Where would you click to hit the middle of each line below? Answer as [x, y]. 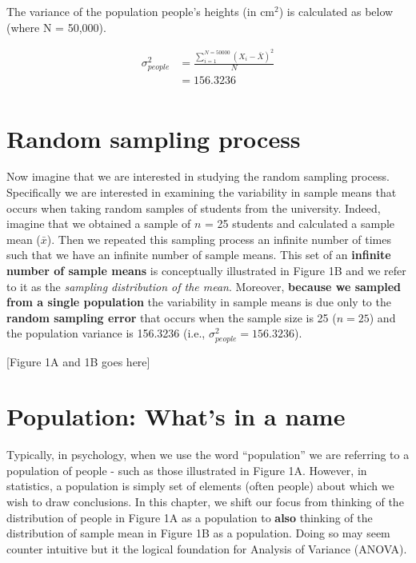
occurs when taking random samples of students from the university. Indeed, [194, 208]
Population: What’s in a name [176, 416]
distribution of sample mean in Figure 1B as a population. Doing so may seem [198, 533]
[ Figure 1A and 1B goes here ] [78, 361]
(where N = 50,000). [56, 27]
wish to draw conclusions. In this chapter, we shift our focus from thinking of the [205, 502]
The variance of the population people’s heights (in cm [141, 11]
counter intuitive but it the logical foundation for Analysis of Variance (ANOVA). [207, 548]
